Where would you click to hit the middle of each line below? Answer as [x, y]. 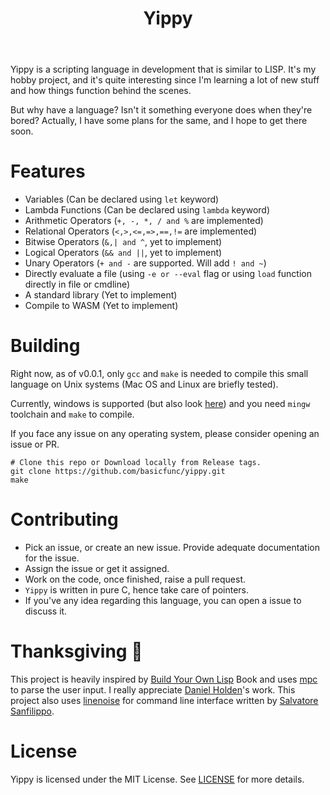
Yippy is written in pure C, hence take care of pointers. [137, 590]
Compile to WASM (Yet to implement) [101, 306]
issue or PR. [35, 444]
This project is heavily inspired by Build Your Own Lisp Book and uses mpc [164, 679]
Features [48, 171]
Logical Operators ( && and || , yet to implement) [123, 253]
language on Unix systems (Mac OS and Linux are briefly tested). [144, 384]
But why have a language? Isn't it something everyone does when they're [161, 110]
